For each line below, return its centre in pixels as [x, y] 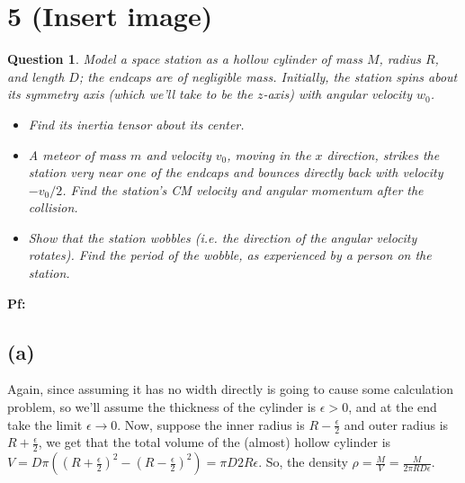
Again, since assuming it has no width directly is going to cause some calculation [230, 389]
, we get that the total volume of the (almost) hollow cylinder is [215, 442]
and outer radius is [396, 424]
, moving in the [269, 154]
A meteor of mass [77, 154]
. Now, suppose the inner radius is [211, 424]
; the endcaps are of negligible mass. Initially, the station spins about [268, 76]
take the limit [45, 424]
